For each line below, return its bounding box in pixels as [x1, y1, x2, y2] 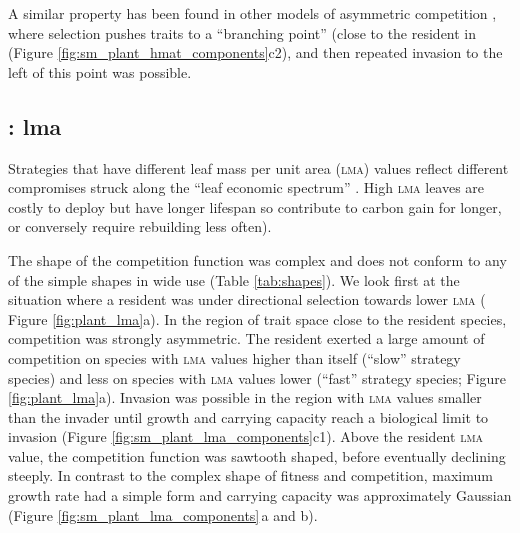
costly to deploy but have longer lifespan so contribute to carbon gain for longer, [8, 196, 502, 217]
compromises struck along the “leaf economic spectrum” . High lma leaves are [8, 177, 485, 198]
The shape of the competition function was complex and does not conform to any [8, 249, 507, 270]
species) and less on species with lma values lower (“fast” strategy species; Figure [8, 367, 507, 388]
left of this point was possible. [8, 61, 192, 82]
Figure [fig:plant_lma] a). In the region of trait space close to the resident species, [8, 308, 507, 329]
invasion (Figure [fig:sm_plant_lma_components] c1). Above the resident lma [8, 426, 484, 447]
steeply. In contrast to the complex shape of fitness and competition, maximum [8, 465, 493, 486]
